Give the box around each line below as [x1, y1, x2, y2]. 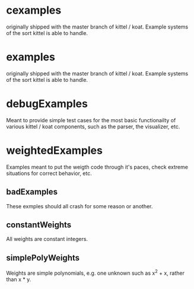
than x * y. [6, 275, 31, 282]
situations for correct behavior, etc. [6, 170, 92, 177]
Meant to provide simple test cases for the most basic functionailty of [6, 116, 176, 123]
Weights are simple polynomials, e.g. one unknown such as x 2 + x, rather [6, 268, 185, 277]
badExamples [6, 187, 58, 197]
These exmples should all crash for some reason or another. [6, 202, 153, 209]
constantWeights [6, 220, 72, 230]
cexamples [6, 4, 62, 17]
